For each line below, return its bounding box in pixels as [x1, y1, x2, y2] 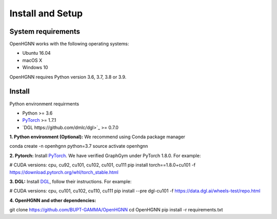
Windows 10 [22, 64, 48, 71]
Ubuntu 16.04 [22, 50, 51, 56]
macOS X [22, 57, 43, 63]
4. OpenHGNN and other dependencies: [9, 197, 96, 203]
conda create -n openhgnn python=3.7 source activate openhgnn [9, 143, 148, 149]
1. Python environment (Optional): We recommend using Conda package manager [9, 134, 186, 140]
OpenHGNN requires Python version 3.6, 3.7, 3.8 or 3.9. [9, 74, 127, 80]
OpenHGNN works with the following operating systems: [9, 41, 129, 47]
